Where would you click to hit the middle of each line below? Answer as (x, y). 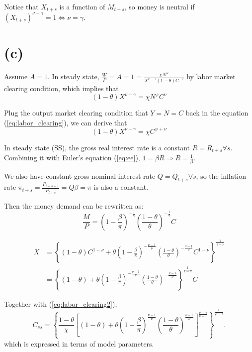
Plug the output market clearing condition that (76, 113)
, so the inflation (221, 176)
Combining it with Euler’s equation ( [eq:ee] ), (72, 158)
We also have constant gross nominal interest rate (80, 176)
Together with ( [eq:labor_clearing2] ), (61, 303)
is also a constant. (121, 187)
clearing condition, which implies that (61, 88)
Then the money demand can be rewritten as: (74, 205)
